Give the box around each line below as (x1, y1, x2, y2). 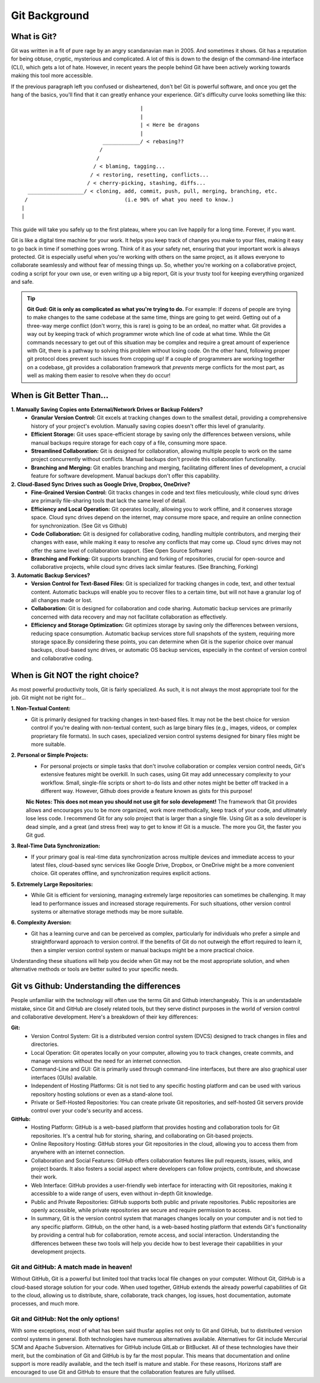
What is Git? (11, 31, 57, 41)
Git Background (11, 9, 89, 22)
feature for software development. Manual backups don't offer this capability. (31, 472, 220, 479)
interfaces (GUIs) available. (31, 1074, 98, 1081)
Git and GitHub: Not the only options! (11, 1315, 120, 1323)
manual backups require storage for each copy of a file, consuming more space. (31, 439, 228, 446)
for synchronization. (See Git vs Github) (31, 522, 127, 529)
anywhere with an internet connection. (31, 1148, 126, 1155)
